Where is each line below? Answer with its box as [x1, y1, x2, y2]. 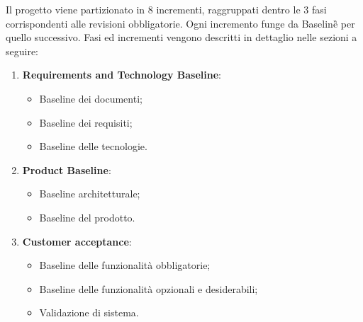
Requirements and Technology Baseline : [22, 67, 222, 82]
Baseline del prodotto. [39, 209, 135, 224]
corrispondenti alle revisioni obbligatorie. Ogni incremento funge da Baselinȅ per [6, 16, 355, 30]
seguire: [6, 43, 39, 58]
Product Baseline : [22, 162, 111, 177]
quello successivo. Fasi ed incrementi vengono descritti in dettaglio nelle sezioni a [6, 30, 357, 45]
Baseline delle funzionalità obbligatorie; [39, 258, 211, 272]
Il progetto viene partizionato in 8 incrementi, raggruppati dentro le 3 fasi [6, 2, 327, 16]
